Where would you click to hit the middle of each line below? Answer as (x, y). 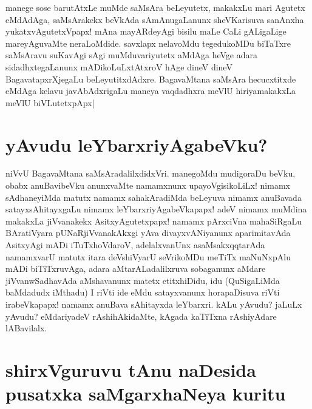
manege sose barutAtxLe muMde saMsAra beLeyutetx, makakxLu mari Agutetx (155, 7)
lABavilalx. (26, 328)
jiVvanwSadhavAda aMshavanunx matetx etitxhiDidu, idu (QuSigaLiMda (143, 280)
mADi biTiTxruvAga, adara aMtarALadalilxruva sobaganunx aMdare (136, 269)
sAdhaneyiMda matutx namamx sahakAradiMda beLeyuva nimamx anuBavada (154, 197)
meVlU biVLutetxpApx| (50, 102)
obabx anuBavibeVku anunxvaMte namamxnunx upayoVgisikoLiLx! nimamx (148, 185)
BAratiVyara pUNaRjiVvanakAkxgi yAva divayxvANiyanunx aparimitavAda (148, 233)
